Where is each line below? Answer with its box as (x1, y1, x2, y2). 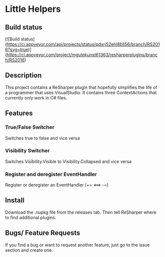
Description (5, 71, 42, 80)
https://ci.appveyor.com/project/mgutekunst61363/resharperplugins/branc (6, 52, 158, 58)
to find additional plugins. (5, 214, 56, 220)
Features (5, 109, 33, 118)
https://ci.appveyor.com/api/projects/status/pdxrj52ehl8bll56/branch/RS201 (6, 41, 160, 47)
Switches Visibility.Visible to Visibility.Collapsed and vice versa (5, 159, 132, 164)
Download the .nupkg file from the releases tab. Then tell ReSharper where (5, 209, 157, 215)
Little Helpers (5, 3, 61, 15)
